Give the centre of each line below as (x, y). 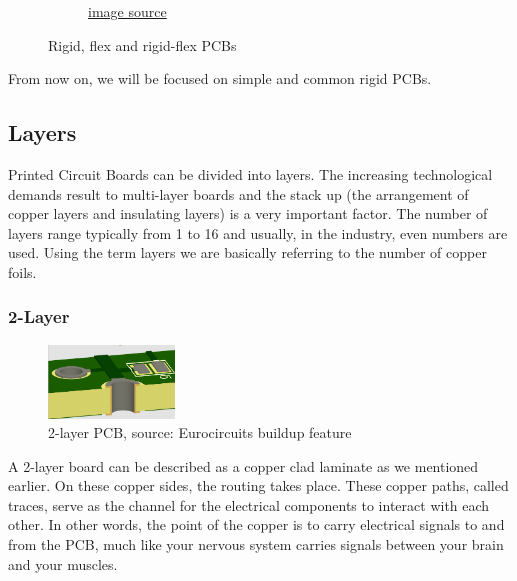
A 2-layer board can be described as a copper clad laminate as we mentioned (243, 465)
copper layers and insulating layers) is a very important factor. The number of (248, 213)
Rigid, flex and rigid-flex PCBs (142, 44)
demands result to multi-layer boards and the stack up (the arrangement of (238, 193)
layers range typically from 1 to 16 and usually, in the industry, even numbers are (258, 232)
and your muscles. (63, 563)
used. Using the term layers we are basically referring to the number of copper (247, 252)
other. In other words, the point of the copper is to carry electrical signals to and (256, 524)
